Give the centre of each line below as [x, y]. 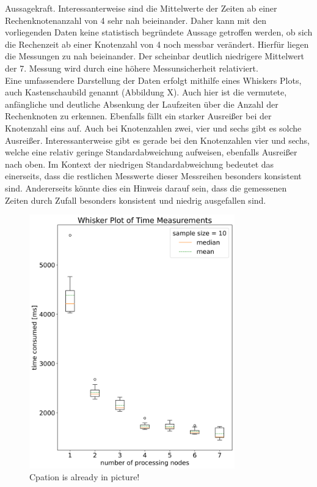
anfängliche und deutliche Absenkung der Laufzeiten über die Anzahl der [142, 104]
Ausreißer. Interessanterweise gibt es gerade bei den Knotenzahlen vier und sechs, [157, 140]
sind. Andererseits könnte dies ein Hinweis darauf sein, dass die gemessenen [146, 188]
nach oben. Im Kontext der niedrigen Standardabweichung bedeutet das [140, 164]
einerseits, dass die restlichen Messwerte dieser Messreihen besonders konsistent [153, 176]
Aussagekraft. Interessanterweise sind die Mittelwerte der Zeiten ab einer [141, 8]
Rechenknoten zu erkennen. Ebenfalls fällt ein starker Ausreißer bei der [138, 116]
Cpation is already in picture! [85, 477]
